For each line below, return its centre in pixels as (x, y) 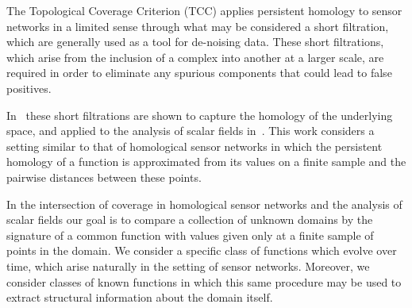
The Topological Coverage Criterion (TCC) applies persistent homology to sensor (204, 10)
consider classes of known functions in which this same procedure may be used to (204, 281)
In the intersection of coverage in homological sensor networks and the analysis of (204, 204)
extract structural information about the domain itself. (140, 297)
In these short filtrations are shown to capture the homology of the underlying (200, 115)
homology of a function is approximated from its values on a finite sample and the (206, 162)
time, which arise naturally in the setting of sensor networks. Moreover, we (188, 266)
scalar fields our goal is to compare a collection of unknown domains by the (190, 219)
